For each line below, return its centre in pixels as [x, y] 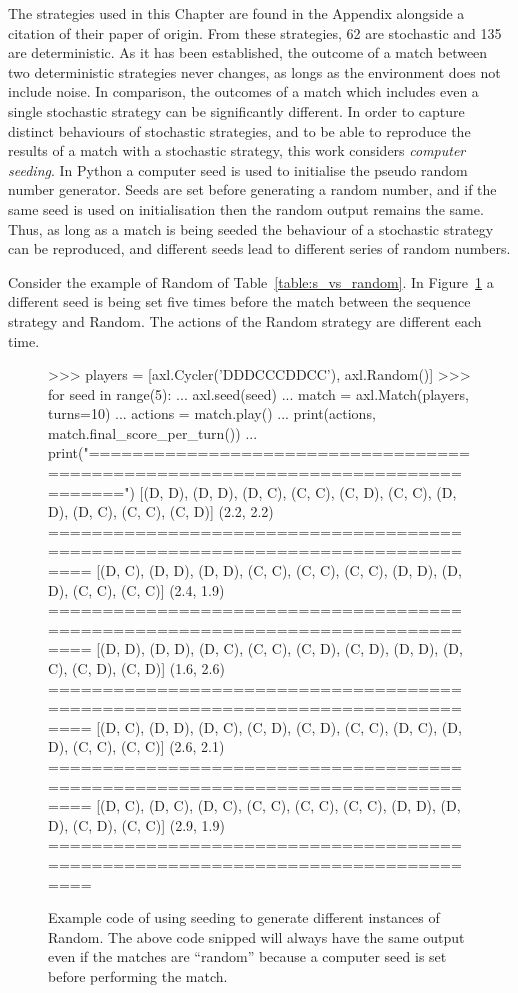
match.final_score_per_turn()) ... [153, 432]
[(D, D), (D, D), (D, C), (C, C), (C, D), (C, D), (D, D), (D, [279, 648]
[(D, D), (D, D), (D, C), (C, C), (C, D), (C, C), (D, [298, 491]
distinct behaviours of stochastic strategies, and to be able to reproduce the [239, 130]
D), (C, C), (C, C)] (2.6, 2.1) [136, 746]
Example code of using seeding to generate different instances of [244, 917]
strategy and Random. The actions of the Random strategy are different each [245, 320]
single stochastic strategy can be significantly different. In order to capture [236, 110]
